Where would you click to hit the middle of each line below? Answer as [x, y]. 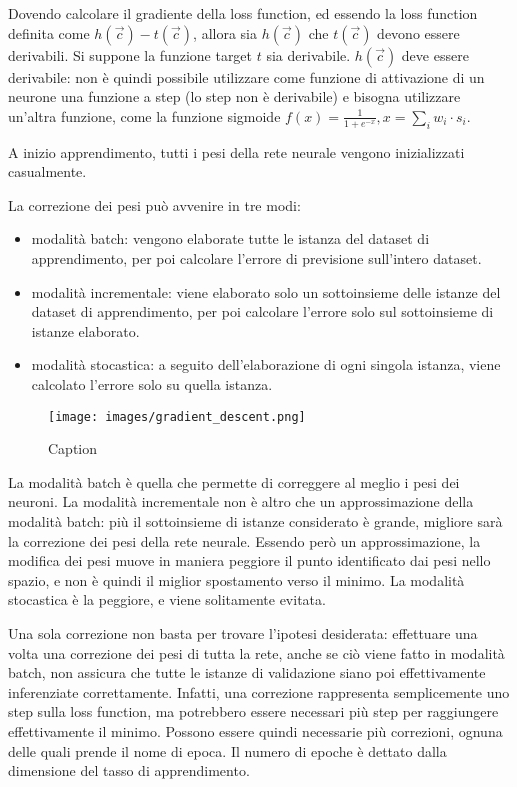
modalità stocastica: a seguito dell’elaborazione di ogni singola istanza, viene [266, 364]
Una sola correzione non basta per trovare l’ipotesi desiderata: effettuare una [243, 632]
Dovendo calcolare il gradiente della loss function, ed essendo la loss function [243, 13]
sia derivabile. [308, 54]
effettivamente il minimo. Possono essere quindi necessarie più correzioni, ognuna [255, 730]
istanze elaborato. [85, 330]
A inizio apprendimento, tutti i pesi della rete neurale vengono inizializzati [236, 151]
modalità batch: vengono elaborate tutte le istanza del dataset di [230, 238]
